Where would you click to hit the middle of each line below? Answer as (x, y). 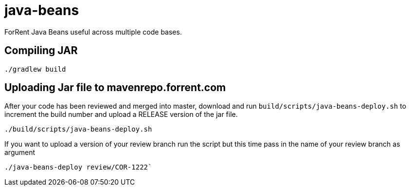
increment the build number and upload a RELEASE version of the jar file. (121, 114)
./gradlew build (35, 69)
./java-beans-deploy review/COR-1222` (78, 167)
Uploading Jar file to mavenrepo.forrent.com (115, 88)
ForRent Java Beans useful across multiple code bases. (93, 32)
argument (20, 152)
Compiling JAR (41, 51)
